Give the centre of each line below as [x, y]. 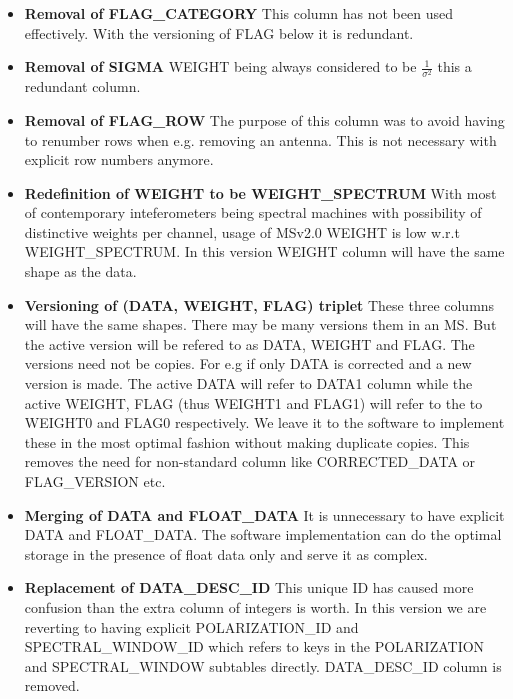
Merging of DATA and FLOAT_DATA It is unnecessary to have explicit [264, 514]
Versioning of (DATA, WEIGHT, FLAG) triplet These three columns [259, 304]
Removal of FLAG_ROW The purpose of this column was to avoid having [264, 119]
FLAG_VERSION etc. [95, 481]
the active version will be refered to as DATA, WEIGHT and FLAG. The [249, 343]
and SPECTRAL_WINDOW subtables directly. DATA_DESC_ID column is [263, 665]
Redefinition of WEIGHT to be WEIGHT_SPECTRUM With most [260, 192]
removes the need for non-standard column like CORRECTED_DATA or [250, 461]
